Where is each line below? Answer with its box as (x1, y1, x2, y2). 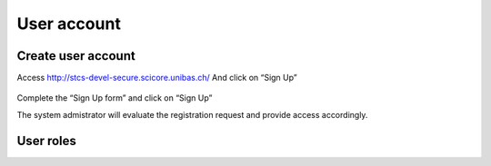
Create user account (16, 48, 135, 63)
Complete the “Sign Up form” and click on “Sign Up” (16, 93, 213, 103)
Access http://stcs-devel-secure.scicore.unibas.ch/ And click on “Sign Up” (16, 73, 297, 83)
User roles (16, 132, 77, 149)
